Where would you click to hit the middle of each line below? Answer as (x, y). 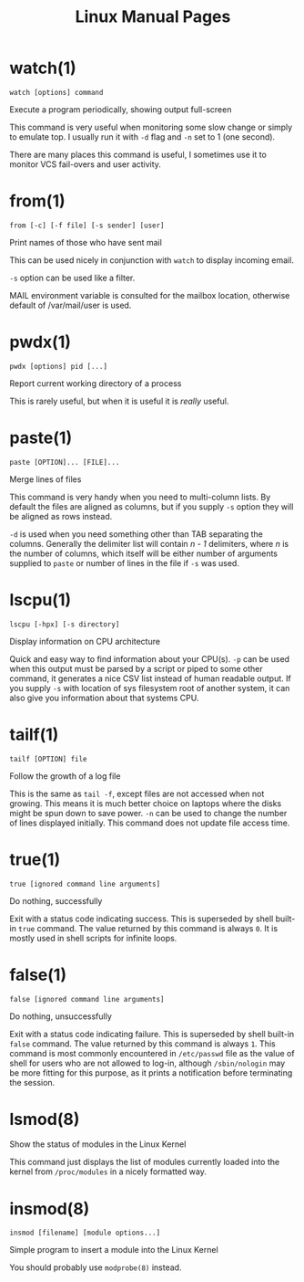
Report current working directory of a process (96, 383)
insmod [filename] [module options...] (85, 1233)
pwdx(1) (40, 342)
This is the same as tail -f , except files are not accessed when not (137, 793)
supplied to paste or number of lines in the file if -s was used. (124, 562)
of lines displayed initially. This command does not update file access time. (150, 823)
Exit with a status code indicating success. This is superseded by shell (142, 919)
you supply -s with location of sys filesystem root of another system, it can (150, 688)
